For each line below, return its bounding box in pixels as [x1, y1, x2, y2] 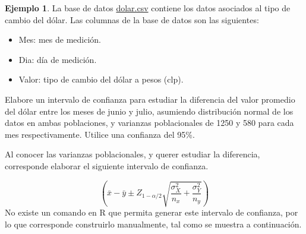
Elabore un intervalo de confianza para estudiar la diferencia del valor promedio [5, 93, 295, 105]
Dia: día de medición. [18, 53, 97, 65]
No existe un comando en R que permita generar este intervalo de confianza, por [5, 206, 298, 219]
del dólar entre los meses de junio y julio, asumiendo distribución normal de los [5, 105, 294, 117]
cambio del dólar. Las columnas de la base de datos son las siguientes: [5, 13, 259, 26]
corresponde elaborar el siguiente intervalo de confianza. [5, 159, 209, 172]
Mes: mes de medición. [18, 33, 101, 46]
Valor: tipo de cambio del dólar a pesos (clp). [18, 73, 184, 86]
